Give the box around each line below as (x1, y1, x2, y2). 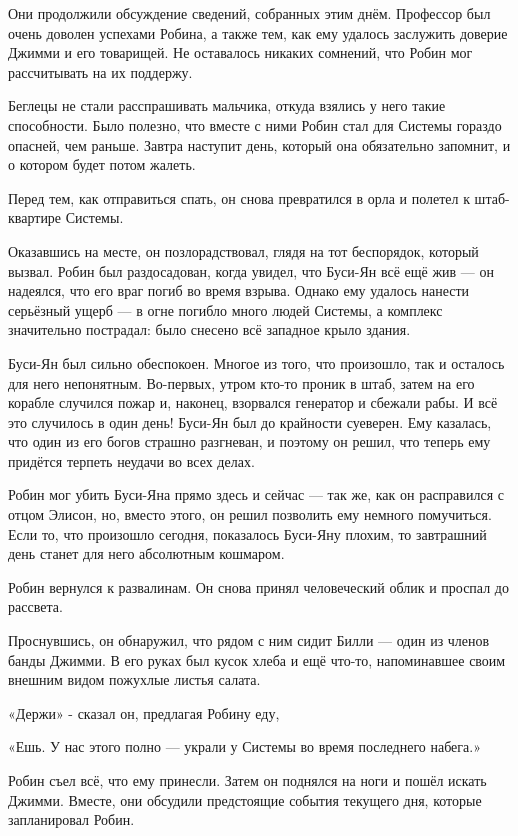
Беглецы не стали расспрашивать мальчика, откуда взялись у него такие (8, 95, 446, 116)
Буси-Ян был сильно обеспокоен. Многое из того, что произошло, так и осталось (8, 352, 505, 373)
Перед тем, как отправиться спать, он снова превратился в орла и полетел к (8, 187, 470, 208)
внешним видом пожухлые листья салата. (8, 669, 261, 690)
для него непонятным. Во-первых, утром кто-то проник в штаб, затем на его (8, 372, 475, 393)
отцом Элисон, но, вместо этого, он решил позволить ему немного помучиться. (8, 504, 492, 525)
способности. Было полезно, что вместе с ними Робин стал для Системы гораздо (8, 114, 502, 135)
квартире (8, 207, 62, 228)
